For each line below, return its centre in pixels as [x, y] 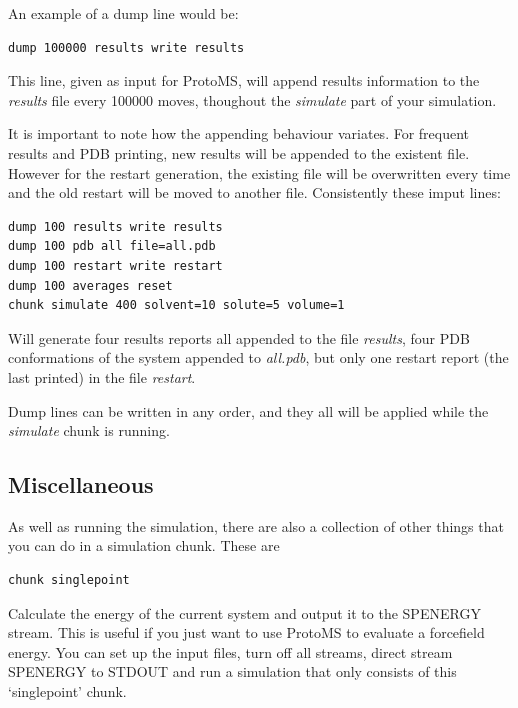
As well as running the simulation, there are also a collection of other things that [256, 525]
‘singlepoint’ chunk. [67, 691]
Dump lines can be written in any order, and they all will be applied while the [248, 410]
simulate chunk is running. [89, 430]
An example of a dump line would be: [123, 13]
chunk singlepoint [69, 580]
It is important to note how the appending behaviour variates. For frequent [239, 133]
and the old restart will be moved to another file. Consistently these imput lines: [254, 192]
